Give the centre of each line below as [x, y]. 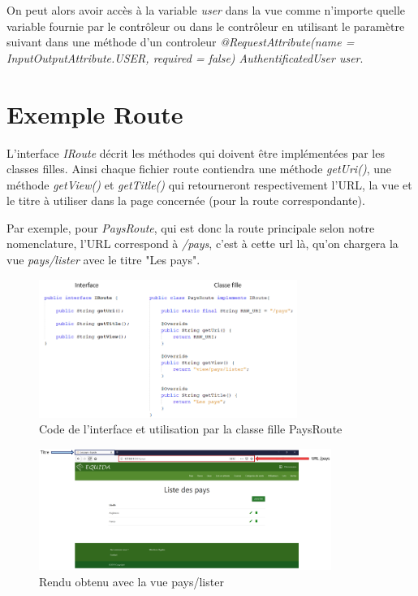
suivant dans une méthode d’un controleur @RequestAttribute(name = [181, 42]
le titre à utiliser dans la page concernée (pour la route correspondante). [186, 200]
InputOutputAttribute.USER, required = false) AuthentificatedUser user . [185, 57]
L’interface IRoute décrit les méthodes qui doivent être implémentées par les [196, 152]
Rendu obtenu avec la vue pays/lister [131, 581]
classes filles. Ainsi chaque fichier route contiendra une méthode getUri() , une [199, 169]
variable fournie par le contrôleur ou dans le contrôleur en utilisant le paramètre [206, 26]
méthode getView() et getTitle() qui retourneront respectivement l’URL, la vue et [209, 184]
